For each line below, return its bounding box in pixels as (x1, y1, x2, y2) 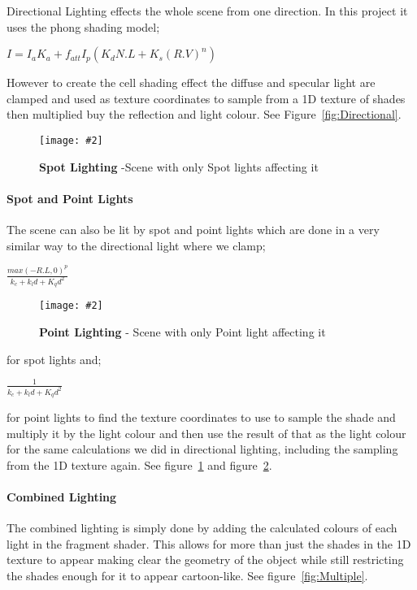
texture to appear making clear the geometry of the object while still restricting (7, 551, 404, 568)
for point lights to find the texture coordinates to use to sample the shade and (7, 409, 396, 425)
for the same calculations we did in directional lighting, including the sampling (7, 440, 398, 458)
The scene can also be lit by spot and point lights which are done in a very (7, 221, 380, 238)
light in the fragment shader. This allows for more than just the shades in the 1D (7, 535, 411, 552)
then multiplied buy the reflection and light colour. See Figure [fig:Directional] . (7, 106, 402, 123)
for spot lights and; (7, 350, 102, 367)
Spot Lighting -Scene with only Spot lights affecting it (39, 158, 319, 175)
